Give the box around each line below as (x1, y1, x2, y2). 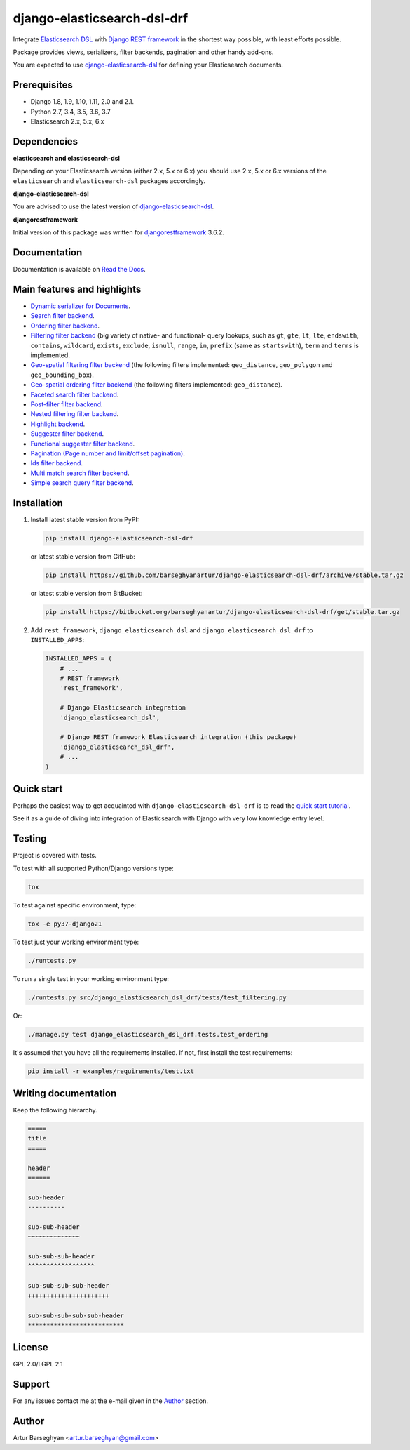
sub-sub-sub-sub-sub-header (27, 1311, 124, 1319)
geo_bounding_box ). (30, 371, 94, 379)
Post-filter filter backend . (30, 400, 103, 408)
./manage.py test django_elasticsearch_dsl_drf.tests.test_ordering (27, 1030, 268, 1038)
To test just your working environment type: (13, 938, 139, 946)
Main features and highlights (13, 283, 142, 295)
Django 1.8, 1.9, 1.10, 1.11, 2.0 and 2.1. (30, 98, 135, 106)
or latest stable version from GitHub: (30, 552, 136, 561)
